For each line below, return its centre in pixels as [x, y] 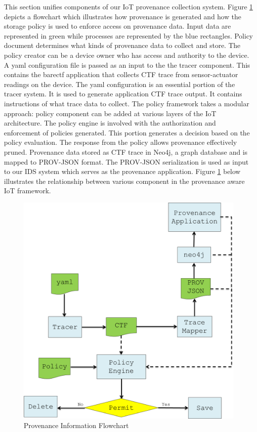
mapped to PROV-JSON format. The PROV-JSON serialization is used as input [126, 161]
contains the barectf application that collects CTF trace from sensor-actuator [121, 74]
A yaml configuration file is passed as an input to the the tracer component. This [127, 65]
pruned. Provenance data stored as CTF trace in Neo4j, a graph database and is [126, 151]
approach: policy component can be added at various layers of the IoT [110, 113]
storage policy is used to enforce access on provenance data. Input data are [118, 26]
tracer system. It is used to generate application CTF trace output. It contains [123, 94]
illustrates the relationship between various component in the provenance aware [124, 181]
